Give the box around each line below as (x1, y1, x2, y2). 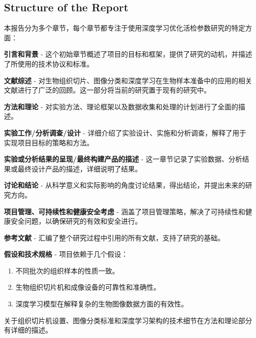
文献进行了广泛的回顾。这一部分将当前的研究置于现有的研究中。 (4, 85, 211, 95)
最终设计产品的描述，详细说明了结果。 (17, 163, 142, 173)
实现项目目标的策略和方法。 (4, 137, 94, 147)
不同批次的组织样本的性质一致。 (15, 265, 119, 275)
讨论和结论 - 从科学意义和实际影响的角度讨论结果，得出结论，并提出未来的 (4, 180, 245, 190)
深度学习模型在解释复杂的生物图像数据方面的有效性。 (15, 299, 188, 309)
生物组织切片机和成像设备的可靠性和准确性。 (15, 282, 160, 292)
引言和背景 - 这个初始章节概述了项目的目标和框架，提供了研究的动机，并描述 (4, 49, 252, 59)
